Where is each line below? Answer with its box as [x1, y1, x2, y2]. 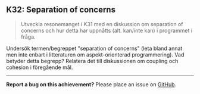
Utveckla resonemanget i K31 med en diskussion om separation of [20, 20, 183, 27]
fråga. [20, 33, 36, 40]
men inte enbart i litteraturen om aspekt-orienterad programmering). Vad [6, 51, 185, 58]
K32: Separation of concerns [6, 5, 116, 15]
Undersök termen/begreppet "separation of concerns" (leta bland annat [6, 45, 183, 52]
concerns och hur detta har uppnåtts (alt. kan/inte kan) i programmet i [20, 27, 192, 34]
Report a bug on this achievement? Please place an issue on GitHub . [6, 80, 177, 88]
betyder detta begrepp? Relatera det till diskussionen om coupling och [6, 57, 179, 64]
